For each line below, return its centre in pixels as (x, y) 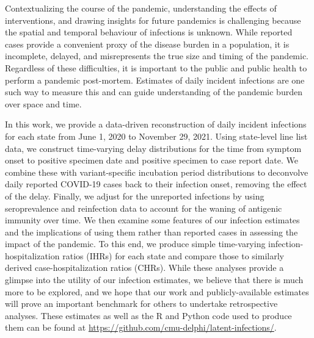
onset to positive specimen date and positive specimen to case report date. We (152, 160)
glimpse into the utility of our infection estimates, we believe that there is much (154, 280)
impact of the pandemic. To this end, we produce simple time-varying (135, 244)
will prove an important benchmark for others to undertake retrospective (141, 304)
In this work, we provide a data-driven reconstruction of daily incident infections (156, 124)
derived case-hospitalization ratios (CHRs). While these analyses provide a (144, 268)
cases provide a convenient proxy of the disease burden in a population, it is (147, 44)
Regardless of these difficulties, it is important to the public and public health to (156, 67)
